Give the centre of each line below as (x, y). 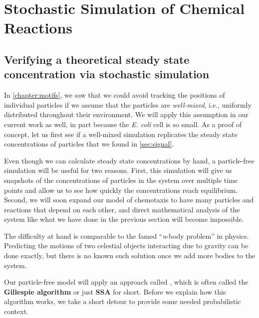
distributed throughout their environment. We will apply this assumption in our (126, 114)
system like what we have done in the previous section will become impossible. (124, 219)
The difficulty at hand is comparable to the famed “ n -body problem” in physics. (127, 236)
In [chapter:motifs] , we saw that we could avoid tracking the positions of (115, 95)
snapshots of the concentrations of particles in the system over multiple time (121, 180)
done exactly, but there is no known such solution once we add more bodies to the (130, 255)
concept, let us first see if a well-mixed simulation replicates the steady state (121, 134)
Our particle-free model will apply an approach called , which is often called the (126, 282)
